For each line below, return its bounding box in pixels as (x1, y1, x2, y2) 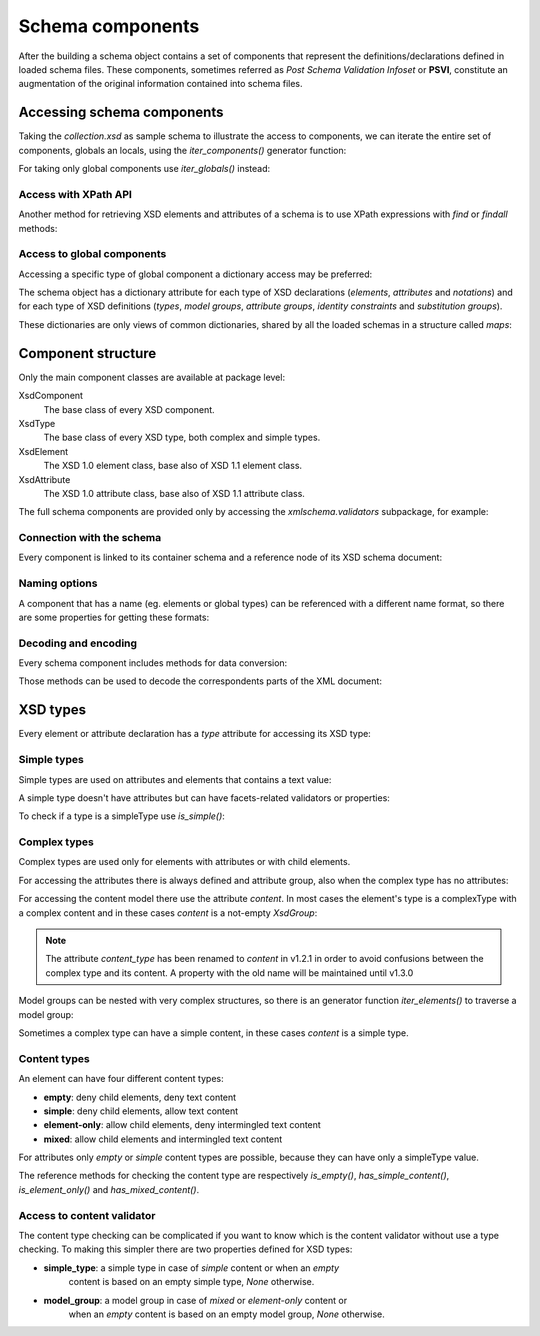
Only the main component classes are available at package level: (18, 371, 285, 383)
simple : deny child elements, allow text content (43, 1105, 239, 1117)
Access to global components (18, 247, 167, 261)
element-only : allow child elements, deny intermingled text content (43, 1119, 322, 1131)
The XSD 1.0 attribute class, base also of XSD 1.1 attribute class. (43, 487, 305, 499)
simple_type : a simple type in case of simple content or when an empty (43, 1261, 340, 1274)
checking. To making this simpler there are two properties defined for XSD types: (18, 1243, 353, 1255)
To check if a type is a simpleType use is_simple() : (18, 810, 225, 822)
